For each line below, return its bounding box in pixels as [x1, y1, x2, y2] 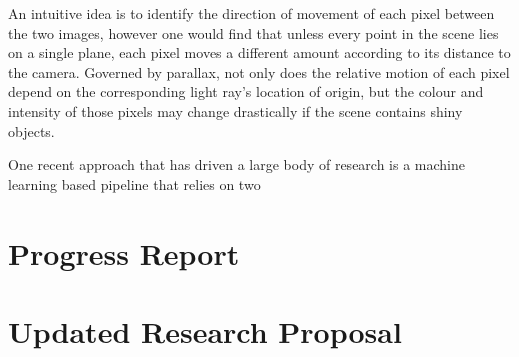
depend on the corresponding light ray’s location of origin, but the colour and [8, 81, 484, 102]
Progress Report [8, 232, 240, 273]
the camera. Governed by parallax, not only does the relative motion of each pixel [8, 61, 510, 82]
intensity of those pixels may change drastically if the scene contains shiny [8, 100, 463, 121]
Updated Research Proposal [8, 310, 402, 351]
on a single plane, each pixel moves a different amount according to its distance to [8, 42, 511, 63]
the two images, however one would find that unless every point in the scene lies [8, 22, 499, 43]
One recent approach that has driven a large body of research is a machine [8, 154, 466, 175]
